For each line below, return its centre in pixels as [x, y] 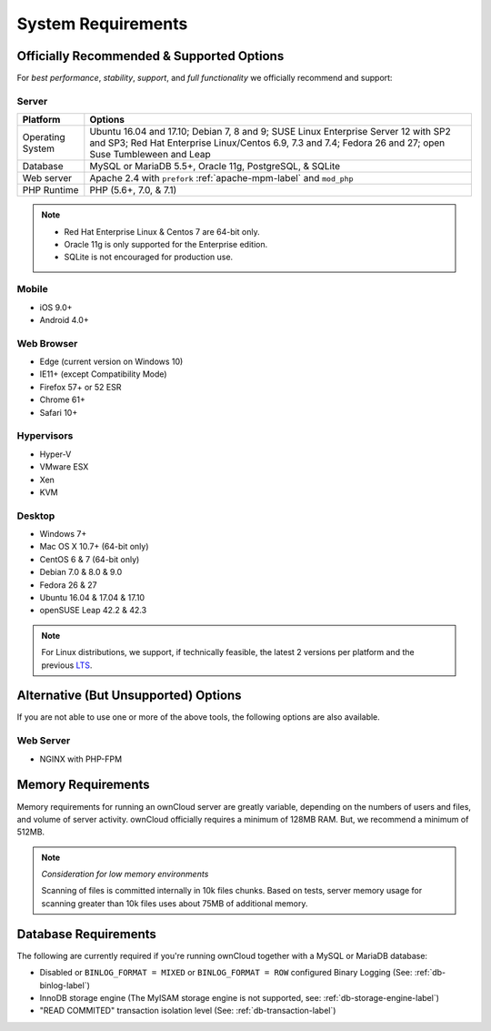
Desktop [36, 516]
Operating [44, 137]
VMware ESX [64, 467]
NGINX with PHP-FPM [81, 759]
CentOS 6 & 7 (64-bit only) [90, 559]
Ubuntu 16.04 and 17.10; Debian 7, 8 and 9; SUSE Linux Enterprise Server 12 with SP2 [271, 132]
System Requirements [102, 24]
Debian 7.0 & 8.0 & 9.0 [81, 572]
